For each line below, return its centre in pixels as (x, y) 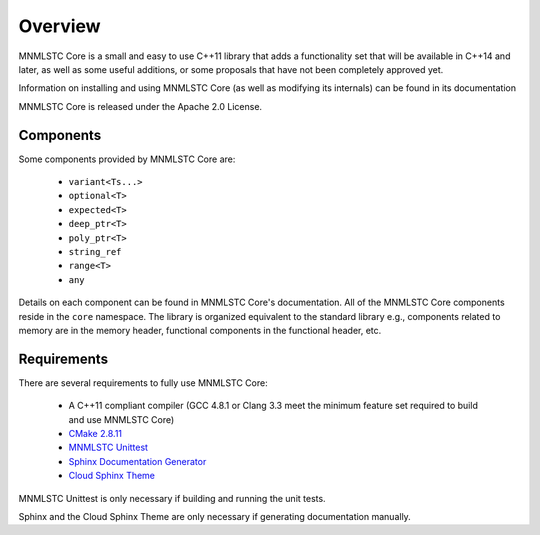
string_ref (95, 251)
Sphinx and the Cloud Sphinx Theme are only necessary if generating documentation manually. (215, 516)
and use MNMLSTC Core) (121, 419)
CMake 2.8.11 (95, 433)
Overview (59, 26)
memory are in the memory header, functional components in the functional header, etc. (200, 330)
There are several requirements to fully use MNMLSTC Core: (143, 382)
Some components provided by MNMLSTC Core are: (127, 159)
